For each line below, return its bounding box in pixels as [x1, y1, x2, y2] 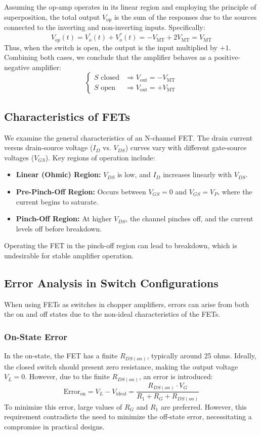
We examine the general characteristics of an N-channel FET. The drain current [4, 132, 253, 143]
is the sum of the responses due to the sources [114, 11, 257, 22]
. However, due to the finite [25, 371, 110, 382]
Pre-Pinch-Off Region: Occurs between [16, 186, 146, 196]
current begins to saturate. [16, 196, 99, 207]
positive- [214, 52, 241, 62]
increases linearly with [163, 169, 232, 180]
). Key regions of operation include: [45, 152, 155, 162]
